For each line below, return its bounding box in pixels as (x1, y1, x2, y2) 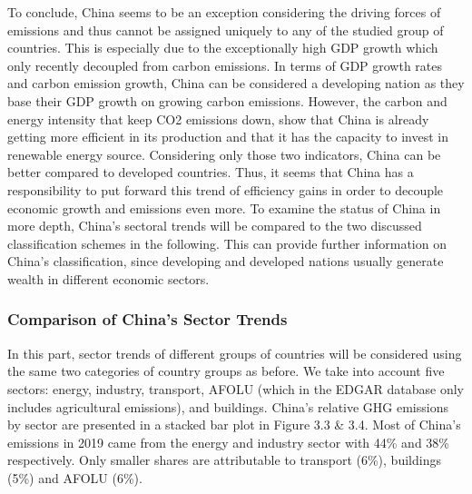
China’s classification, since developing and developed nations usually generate (7, 252, 444, 271)
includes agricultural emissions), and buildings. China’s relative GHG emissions (7, 397, 448, 416)
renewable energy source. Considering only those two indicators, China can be (7, 144, 441, 163)
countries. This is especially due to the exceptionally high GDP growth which (7, 38, 438, 57)
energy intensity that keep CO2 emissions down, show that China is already (7, 109, 429, 128)
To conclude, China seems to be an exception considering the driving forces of (7, 3, 441, 21)
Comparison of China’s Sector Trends (7, 308, 288, 331)
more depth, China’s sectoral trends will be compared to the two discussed (7, 216, 422, 235)
